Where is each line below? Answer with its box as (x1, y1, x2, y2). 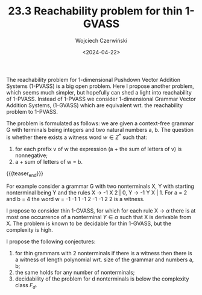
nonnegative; (14, 152, 48, 159)
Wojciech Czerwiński (75, 37, 128, 44)
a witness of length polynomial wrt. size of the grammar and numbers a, (14, 256, 194, 263)
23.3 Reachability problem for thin (8, 4, 183, 18)
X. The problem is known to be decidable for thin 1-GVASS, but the (6, 220, 172, 227)
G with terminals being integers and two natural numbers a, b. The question (6, 126, 194, 133)
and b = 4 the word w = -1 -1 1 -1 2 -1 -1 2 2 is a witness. (6, 196, 145, 203)
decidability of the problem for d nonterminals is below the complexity (14, 275, 189, 282)
